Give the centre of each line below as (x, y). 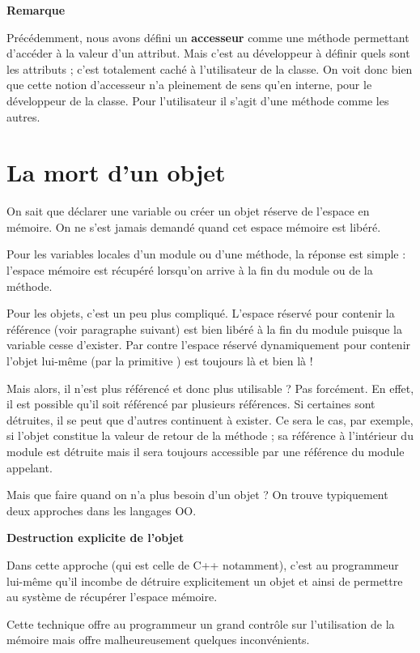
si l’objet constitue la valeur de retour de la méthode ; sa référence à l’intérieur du (210, 435)
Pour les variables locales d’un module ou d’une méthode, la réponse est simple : (206, 254)
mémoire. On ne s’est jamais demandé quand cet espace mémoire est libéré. (194, 226)
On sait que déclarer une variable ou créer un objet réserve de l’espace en (188, 211)
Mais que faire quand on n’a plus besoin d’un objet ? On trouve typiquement (197, 495)
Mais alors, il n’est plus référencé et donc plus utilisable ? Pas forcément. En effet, (210, 388)
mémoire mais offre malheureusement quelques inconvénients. (158, 640)
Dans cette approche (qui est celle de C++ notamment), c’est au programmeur (203, 564)
